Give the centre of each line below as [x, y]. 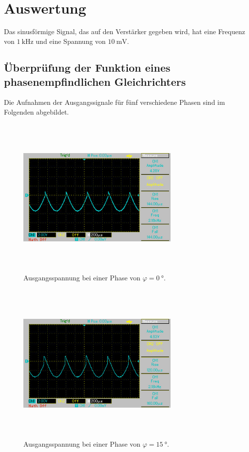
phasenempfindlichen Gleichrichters [95, 82]
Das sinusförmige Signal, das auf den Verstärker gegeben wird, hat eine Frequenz [124, 31]
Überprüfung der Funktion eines [87, 67]
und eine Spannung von [71, 41]
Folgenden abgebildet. [37, 111]
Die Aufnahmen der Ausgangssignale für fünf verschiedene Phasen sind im [115, 102]
